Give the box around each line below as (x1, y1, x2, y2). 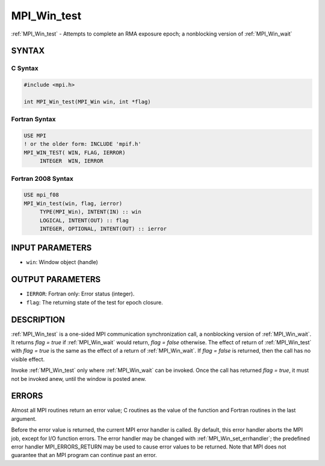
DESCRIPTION (11, 314, 66, 325)
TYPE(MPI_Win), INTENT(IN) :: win (39, 209, 141, 215)
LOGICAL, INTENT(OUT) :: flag (39, 217, 129, 224)
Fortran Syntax (11, 115, 56, 124)
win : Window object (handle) (26, 259, 99, 266)
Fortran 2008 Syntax (11, 174, 73, 183)
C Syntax (11, 64, 39, 72)
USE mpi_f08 (23, 192, 60, 198)
